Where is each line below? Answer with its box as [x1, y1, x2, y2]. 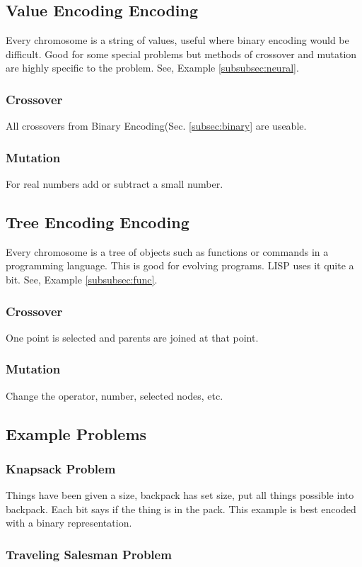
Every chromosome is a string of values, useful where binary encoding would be [6, 33, 349, 47]
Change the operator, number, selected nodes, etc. [6, 388, 223, 403]
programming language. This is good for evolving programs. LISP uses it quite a [6, 258, 354, 273]
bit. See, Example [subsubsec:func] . [6, 272, 158, 286]
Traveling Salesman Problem [6, 545, 172, 563]
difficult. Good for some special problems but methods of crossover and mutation [6, 46, 357, 61]
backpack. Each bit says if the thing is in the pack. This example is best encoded [6, 501, 356, 516]
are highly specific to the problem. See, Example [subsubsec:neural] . [6, 60, 299, 75]
